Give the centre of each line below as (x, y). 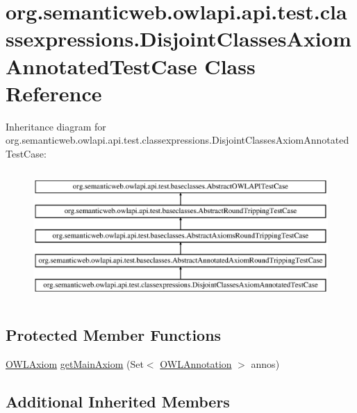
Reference (54, 93)
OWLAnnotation (196, 364)
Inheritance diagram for (56, 126)
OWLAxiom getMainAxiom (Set (75, 364)
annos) (265, 364)
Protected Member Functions (114, 335)
